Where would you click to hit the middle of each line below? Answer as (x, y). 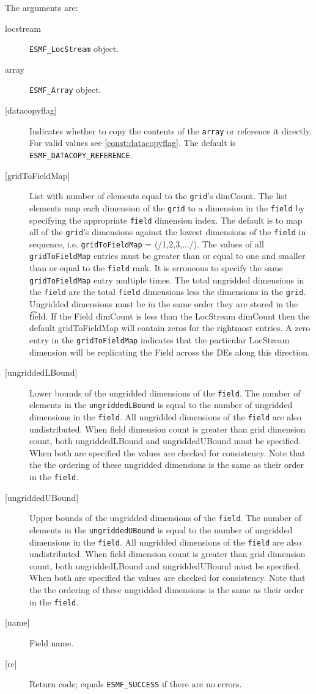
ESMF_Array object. (65, 89)
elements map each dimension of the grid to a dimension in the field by (167, 207)
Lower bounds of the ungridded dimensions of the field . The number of (165, 393)
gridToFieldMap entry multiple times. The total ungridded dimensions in (167, 279)
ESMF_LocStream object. (74, 49)
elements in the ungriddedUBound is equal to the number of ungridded (161, 529)
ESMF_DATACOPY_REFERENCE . (81, 154)
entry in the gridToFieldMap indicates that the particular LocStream (160, 339)
